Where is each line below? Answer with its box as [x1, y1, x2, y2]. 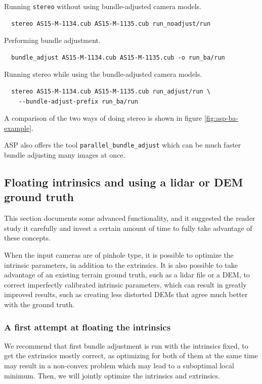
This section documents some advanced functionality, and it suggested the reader [4, 213, 255, 223]
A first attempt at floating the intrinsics [4, 320, 171, 333]
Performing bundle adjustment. [4, 35, 101, 45]
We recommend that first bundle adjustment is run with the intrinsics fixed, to [4, 340, 248, 351]
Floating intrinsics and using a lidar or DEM [4, 174, 243, 190]
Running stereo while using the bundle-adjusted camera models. [4, 69, 202, 79]
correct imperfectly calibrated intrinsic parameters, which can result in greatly [4, 279, 247, 290]
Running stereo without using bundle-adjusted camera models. [4, 1, 201, 11]
